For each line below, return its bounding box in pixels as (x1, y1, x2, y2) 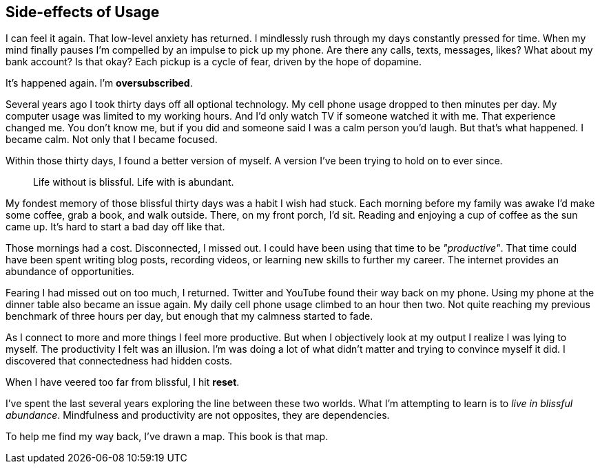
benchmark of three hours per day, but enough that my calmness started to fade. (6, 310, 373, 323)
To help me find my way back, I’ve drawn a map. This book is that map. (6, 430, 329, 443)
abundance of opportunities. (6, 265, 134, 278)
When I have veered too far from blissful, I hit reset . (6, 376, 240, 389)
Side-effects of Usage (6, 3, 160, 21)
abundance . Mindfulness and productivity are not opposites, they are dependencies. (6, 409, 390, 422)
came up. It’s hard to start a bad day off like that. (6, 221, 225, 233)
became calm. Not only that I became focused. (6, 133, 218, 146)
